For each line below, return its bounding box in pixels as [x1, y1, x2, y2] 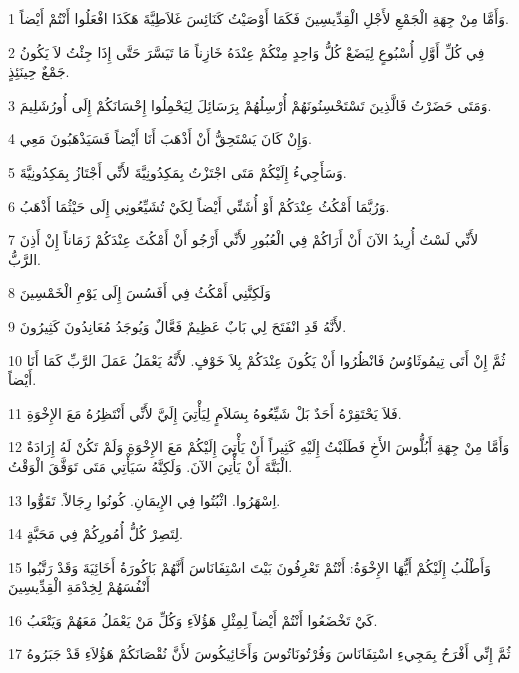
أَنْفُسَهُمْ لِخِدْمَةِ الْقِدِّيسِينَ [8, 576, 150, 597]
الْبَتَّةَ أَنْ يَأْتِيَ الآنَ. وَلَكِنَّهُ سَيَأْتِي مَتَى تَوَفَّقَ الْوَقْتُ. [8, 455, 293, 476]
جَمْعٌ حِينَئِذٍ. [8, 61, 70, 82]
